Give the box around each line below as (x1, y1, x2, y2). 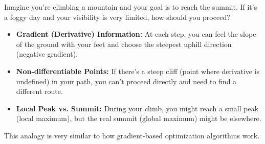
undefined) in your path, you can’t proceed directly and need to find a (16, 76, 237, 86)
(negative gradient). (16, 49, 78, 59)
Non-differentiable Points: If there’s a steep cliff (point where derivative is (16, 65, 260, 76)
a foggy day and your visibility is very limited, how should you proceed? (4, 11, 230, 22)
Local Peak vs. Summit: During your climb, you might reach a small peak (16, 103, 259, 113)
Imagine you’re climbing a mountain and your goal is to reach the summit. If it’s (4, 2, 257, 12)
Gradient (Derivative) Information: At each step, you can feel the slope (16, 29, 256, 39)
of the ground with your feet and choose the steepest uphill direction (16, 38, 232, 49)
